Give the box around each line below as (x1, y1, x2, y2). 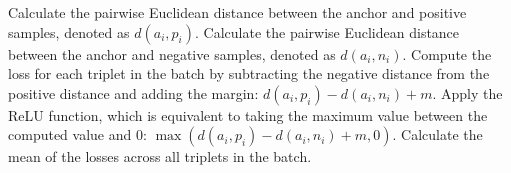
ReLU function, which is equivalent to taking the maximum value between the (8, 104, 488, 125)
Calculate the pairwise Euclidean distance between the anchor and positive (8, 2, 467, 22)
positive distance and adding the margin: (8, 82, 259, 103)
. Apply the (432, 82, 503, 103)
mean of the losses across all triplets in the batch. (8, 146, 312, 167)
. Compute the (402, 43, 492, 64)
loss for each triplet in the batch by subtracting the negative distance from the (8, 63, 490, 84)
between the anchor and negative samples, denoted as (8, 43, 336, 64)
